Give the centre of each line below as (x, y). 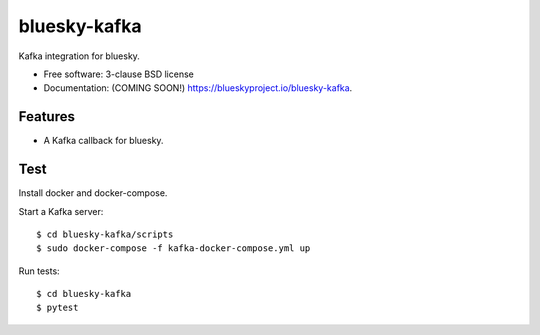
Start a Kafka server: (61, 211)
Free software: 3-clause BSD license (118, 74)
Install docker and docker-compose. (93, 193)
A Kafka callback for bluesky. (103, 141)
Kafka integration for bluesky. (79, 56)
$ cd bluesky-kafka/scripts (105, 234)
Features (46, 116)
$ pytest (57, 308)
